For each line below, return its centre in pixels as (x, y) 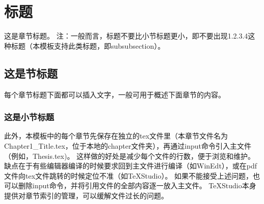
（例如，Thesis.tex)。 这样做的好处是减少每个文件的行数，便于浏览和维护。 (130, 156)
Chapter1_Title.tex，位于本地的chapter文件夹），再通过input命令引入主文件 (128, 145)
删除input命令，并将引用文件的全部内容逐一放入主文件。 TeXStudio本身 (137, 185)
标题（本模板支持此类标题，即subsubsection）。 (88, 45)
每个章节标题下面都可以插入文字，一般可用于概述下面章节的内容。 (115, 94)
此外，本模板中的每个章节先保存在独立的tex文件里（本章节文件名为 (116, 136)
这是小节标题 (29, 117)
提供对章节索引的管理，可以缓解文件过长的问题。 (86, 195)
